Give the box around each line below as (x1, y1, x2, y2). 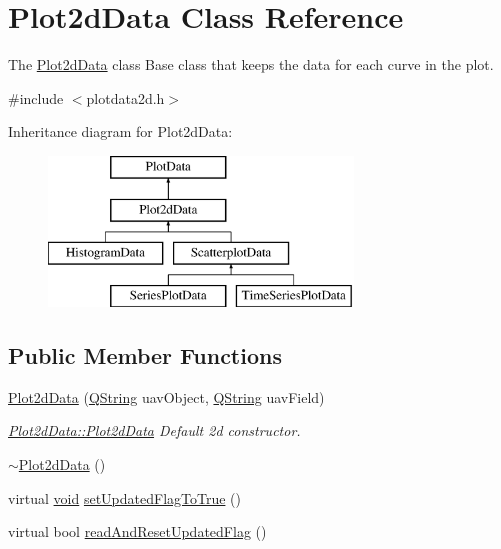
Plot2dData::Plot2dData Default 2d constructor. (8, 420, 301, 441)
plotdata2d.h (86, 87, 165, 108)
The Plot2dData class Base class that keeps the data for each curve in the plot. (8, 54, 494, 75)
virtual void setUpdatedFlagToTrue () (8, 487, 241, 508)
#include (8, 87, 64, 108)
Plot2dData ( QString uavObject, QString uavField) (8, 386, 325, 407)
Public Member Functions (8, 340, 282, 371)
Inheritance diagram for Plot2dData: (8, 121, 233, 142)
